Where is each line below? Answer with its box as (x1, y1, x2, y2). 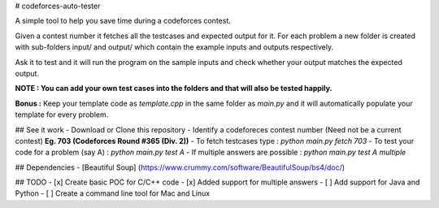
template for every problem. (15, 110, 109, 119)
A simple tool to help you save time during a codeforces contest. (15, 16, 231, 26)
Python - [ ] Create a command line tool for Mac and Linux (15, 188, 211, 198)
